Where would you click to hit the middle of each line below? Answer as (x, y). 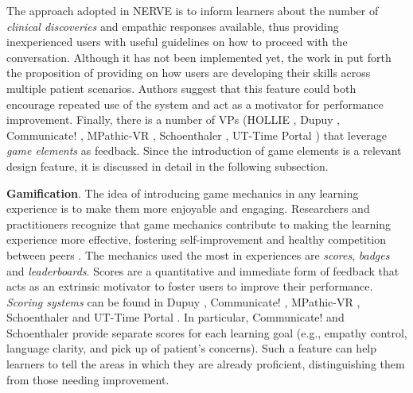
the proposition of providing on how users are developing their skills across (189, 73)
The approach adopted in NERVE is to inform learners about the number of (193, 10)
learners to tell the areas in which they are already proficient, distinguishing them (206, 364)
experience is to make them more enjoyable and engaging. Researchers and (188, 208)
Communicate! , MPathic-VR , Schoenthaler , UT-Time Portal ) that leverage (197, 135)
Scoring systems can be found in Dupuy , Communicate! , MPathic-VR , (183, 301)
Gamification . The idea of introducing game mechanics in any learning (183, 193)
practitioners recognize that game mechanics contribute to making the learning (199, 223)
